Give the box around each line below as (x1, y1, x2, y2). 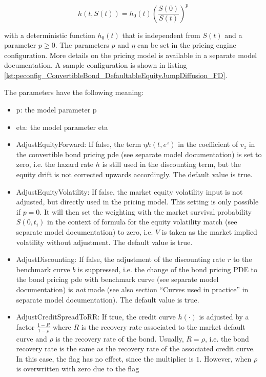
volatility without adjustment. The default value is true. (16, 236, 193, 247)
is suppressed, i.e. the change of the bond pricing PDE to (77, 263, 258, 274)
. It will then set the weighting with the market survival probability (39, 206, 252, 217)
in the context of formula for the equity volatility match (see (47, 216, 237, 227)
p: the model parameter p (16, 104, 97, 115)
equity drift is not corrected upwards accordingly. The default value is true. (16, 169, 253, 180)
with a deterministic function (4, 29, 95, 40)
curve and (16, 333, 47, 344)
